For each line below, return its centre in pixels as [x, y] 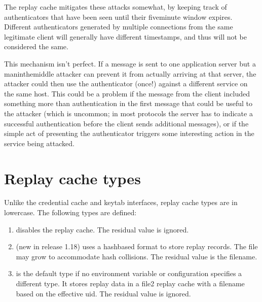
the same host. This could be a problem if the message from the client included [127, 93]
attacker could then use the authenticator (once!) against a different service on [126, 83]
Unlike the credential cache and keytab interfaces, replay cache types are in [121, 202]
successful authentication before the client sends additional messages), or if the [126, 123]
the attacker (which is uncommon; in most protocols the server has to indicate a [128, 113]
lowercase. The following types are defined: [70, 212]
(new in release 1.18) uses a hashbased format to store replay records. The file [137, 246]
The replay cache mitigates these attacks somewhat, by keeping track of [116, 7]
